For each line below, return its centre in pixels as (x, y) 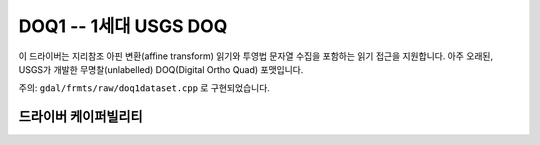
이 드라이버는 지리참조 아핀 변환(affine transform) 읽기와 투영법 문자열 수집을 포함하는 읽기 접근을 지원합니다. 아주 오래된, (256, 56)
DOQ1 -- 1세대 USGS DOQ (123, 26)
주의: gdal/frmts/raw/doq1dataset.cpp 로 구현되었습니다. (144, 88)
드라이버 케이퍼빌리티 (81, 116)
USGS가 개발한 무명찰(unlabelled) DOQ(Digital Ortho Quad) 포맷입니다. (161, 69)
